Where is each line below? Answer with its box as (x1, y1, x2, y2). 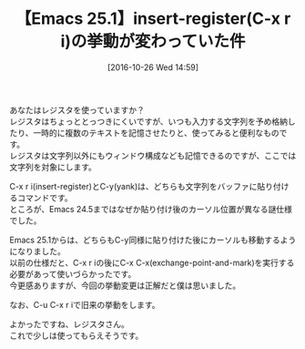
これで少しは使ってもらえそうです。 (9, 330, 144, 341)
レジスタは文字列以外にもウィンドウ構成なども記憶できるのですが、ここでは (9, 149, 297, 160)
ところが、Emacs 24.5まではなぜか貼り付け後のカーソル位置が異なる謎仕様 (9, 203, 293, 214)
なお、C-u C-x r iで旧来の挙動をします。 (9, 299, 161, 310)
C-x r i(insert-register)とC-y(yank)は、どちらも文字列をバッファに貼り (9, 180, 273, 191)
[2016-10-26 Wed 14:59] (107, 61, 198, 73)
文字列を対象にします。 (9, 161, 97, 172)
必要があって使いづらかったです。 (9, 268, 137, 279)
